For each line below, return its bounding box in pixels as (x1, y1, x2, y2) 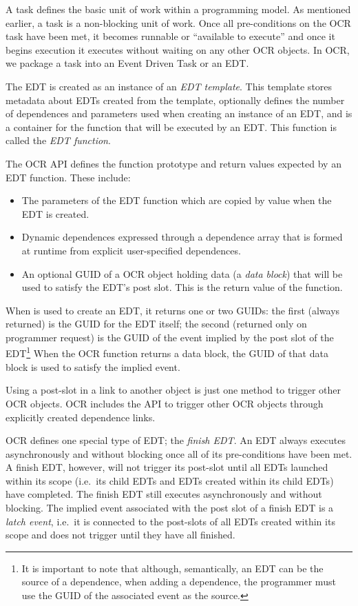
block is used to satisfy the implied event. (6, 359, 180, 374)
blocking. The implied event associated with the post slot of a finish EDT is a (6, 501, 334, 515)
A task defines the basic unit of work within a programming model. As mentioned (6, 2, 351, 16)
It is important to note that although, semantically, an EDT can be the (21, 560, 324, 575)
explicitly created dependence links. (6, 410, 156, 424)
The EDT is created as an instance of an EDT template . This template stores (6, 79, 333, 93)
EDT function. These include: (6, 170, 131, 184)
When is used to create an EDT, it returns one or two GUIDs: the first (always (6, 303, 340, 317)
